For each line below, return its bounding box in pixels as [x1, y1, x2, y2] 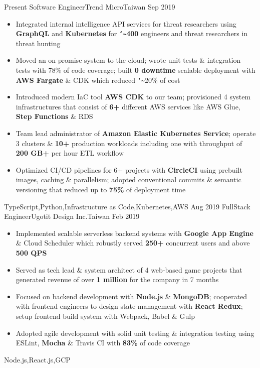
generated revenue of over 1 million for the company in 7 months [16, 274, 219, 285]
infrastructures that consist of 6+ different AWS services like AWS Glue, [16, 101, 240, 111]
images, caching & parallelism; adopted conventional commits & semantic [16, 174, 241, 185]
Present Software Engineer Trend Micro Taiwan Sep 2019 [4, 2, 175, 12]
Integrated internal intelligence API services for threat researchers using [16, 18, 236, 29]
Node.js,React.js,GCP [4, 354, 71, 364]
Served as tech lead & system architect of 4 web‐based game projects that [16, 264, 242, 275]
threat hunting [16, 38, 61, 48]
